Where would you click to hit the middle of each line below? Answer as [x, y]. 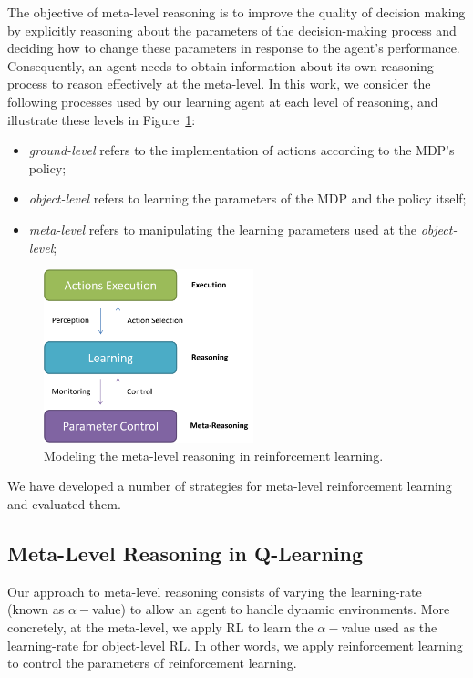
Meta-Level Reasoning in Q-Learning [185, 553]
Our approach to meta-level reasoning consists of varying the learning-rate [215, 591]
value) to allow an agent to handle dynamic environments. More [271, 609]
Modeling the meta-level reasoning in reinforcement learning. [214, 455]
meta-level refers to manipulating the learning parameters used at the [223, 229]
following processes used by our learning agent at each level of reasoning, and [223, 101]
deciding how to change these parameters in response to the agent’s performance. [234, 48]
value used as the [389, 626]
